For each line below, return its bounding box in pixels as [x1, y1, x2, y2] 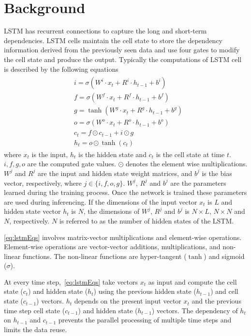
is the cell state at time [156, 149, 225, 159]
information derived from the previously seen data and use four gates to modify [4, 45, 240, 55]
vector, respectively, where [4, 177, 82, 188]
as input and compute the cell [148, 276, 237, 287]
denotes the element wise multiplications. [126, 159, 248, 169]
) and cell [210, 286, 238, 296]
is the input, [31, 149, 68, 159]
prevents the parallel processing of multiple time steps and [58, 315, 232, 325]
